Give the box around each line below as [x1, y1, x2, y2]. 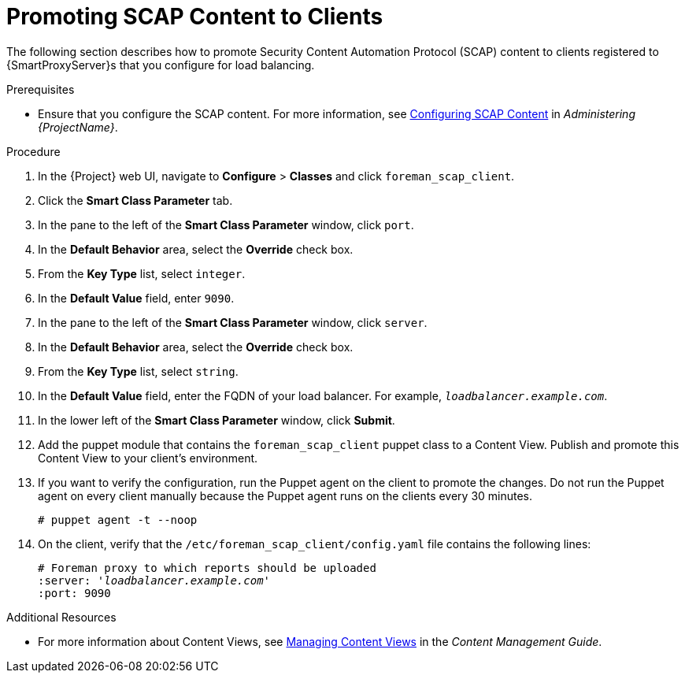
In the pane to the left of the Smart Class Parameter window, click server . [38, 315, 428, 329]
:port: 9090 [38, 586, 111, 599]
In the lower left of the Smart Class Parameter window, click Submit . [38, 413, 395, 427]
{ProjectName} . [38, 120, 118, 134]
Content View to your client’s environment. [38, 451, 258, 465]
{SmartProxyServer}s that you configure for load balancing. [6, 58, 315, 72]
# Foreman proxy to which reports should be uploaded [38, 561, 376, 574]
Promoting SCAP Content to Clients [6, 3, 383, 30]
